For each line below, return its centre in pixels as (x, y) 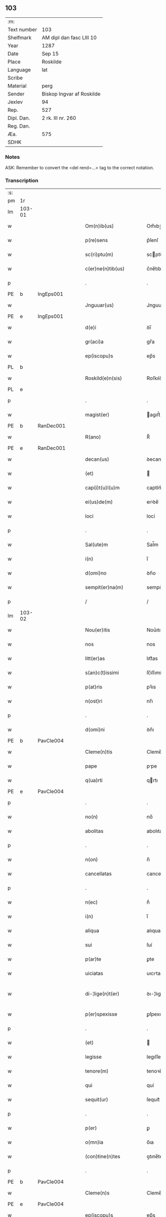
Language (19, 70)
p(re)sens (97, 241)
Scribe (15, 78)
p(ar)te (93, 959)
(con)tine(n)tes (103, 1157)
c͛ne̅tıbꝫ (155, 269)
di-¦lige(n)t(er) (102, 994)
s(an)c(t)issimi (102, 673)
